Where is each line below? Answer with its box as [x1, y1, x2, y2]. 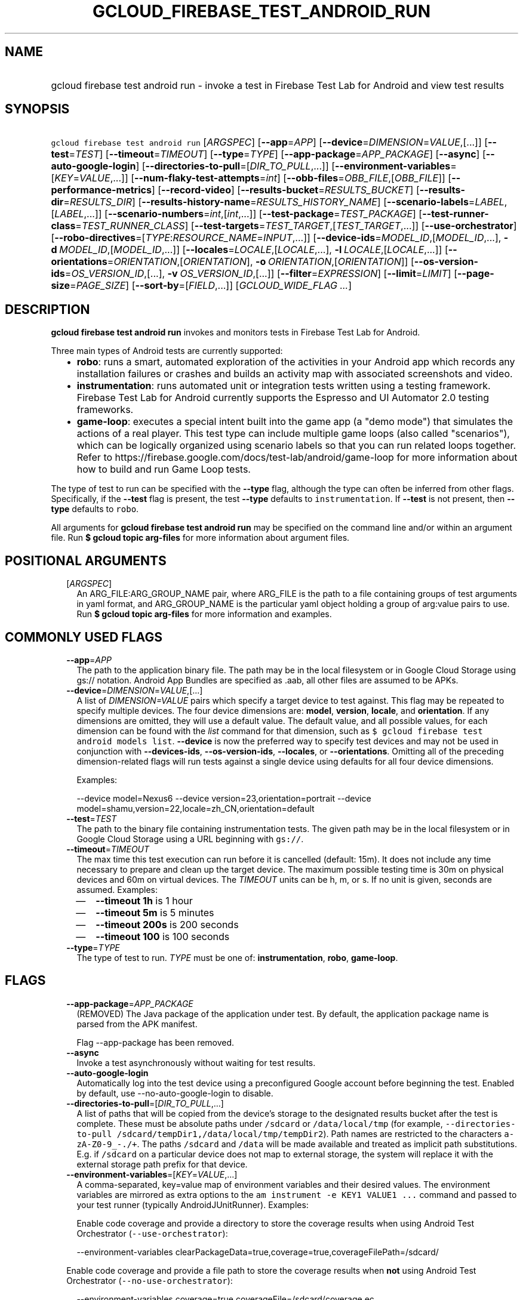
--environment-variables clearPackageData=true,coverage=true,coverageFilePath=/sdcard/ [76, 1246, 439, 1257]
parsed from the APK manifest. [76, 1018, 198, 1029]
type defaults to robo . [51, 504, 139, 515]
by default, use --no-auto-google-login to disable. [76, 1088, 273, 1098]
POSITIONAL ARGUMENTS [5, 553, 167, 568]
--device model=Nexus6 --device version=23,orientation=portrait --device [76, 793, 371, 803]
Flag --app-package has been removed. [76, 1037, 235, 1048]
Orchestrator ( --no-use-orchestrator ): [66, 1275, 233, 1286]
